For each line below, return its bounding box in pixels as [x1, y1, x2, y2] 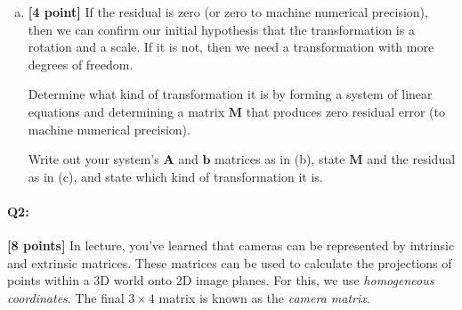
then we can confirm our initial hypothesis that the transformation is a [28, 20, 415, 38]
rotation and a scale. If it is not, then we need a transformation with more [28, 37, 434, 56]
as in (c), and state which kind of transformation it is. [28, 167, 323, 185]
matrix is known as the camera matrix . [158, 288, 370, 306]
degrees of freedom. [28, 54, 134, 73]
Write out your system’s [28, 150, 159, 168]
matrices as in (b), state [215, 150, 345, 168]
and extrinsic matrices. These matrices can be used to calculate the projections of [7, 253, 452, 272]
